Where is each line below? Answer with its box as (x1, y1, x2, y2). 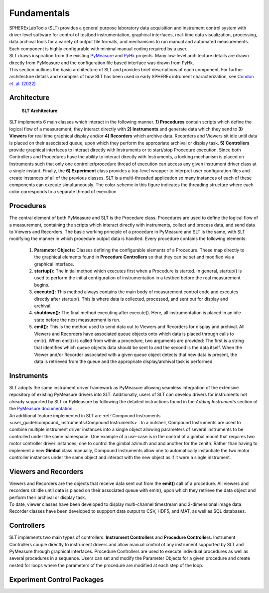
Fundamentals (9, 7, 70, 18)
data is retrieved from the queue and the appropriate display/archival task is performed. (34, 358, 214, 364)
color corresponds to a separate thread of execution (9, 189, 117, 195)
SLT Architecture (21, 108, 58, 114)
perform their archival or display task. (9, 494, 87, 500)
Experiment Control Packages (9, 575, 104, 584)
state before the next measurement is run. (34, 317, 121, 323)
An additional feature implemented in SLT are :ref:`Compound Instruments (9, 412, 161, 418)
